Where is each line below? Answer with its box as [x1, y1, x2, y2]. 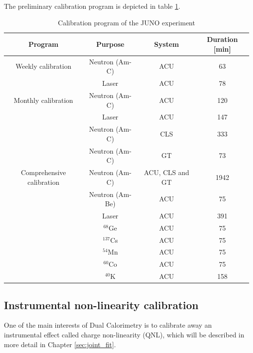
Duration [207, 34, 238, 44]
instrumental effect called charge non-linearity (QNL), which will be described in [4, 330, 245, 340]
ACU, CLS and [144, 167, 189, 177]
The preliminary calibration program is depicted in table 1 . [4, 1, 181, 11]
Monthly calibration [14, 95, 73, 105]
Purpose [96, 39, 125, 49]
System [154, 39, 179, 49]
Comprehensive [20, 167, 66, 177]
